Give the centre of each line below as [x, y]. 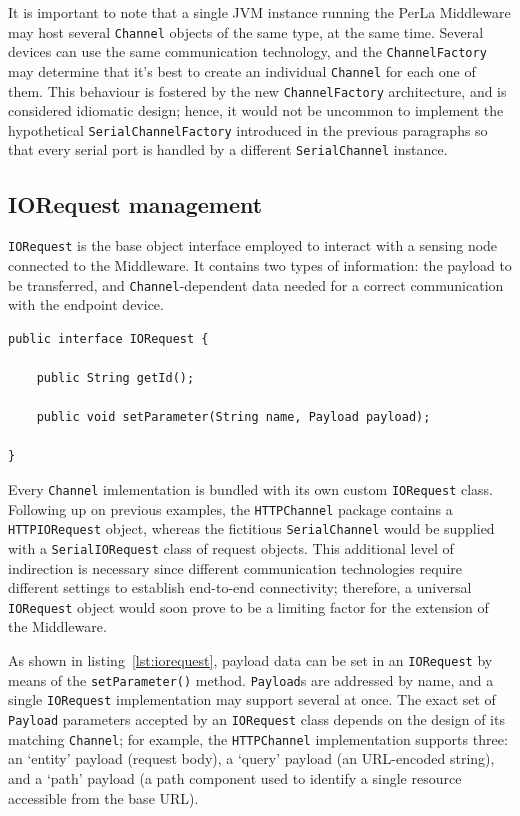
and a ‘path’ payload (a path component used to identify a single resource [235, 777]
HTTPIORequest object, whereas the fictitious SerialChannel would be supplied [251, 528]
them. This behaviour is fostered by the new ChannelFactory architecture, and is [257, 90]
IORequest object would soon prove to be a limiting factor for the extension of [248, 606]
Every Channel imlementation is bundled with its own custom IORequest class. [251, 488]
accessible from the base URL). [103, 797]
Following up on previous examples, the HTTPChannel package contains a [230, 508]
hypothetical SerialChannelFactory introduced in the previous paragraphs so [248, 129]
